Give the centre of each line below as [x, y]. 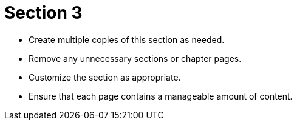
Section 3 [43, 13]
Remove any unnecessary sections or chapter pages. [135, 58]
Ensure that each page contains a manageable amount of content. [161, 96]
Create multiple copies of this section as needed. [127, 39]
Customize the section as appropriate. [105, 77]
